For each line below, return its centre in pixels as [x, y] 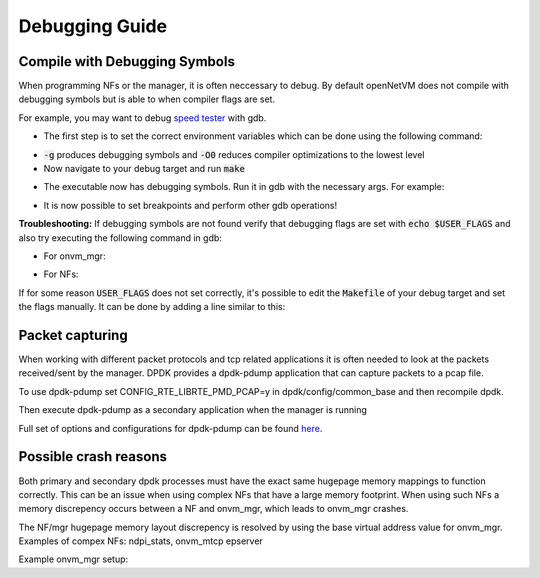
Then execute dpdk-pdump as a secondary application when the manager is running [192, 410]
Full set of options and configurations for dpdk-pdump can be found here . [170, 428]
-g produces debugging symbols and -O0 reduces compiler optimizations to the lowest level [234, 154]
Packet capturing [73, 335]
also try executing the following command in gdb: [120, 237]
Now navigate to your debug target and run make [144, 169]
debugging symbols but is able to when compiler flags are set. [146, 99]
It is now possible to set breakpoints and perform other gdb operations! [190, 205]
